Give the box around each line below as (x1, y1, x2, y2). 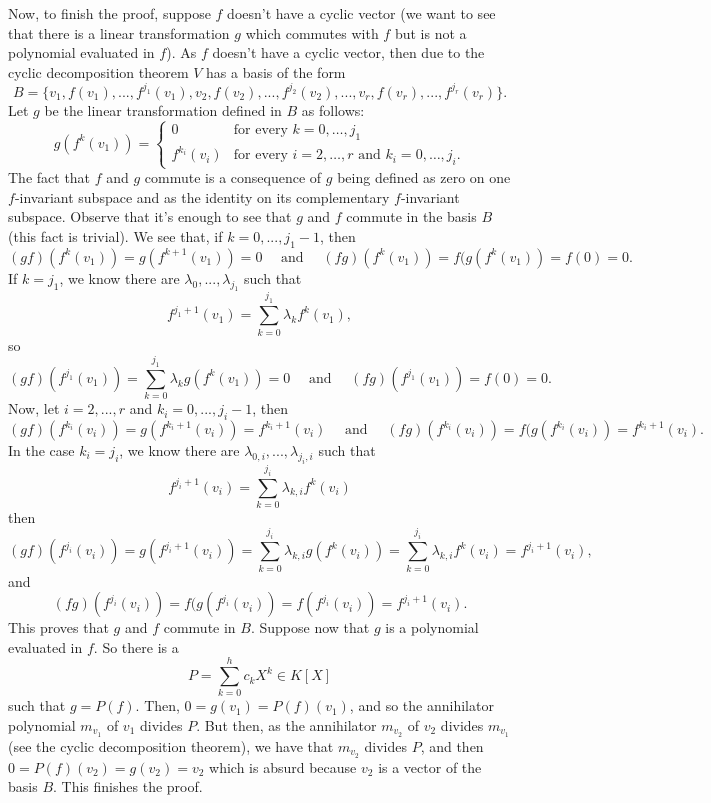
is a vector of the (378, 756, 482, 777)
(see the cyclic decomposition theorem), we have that (8, 735, 334, 756)
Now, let (8, 398, 60, 419)
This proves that (8, 617, 109, 638)
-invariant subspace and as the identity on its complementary (14, 186, 390, 207)
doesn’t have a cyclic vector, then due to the (212, 42, 485, 63)
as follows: (301, 99, 365, 120)
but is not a (394, 22, 467, 43)
